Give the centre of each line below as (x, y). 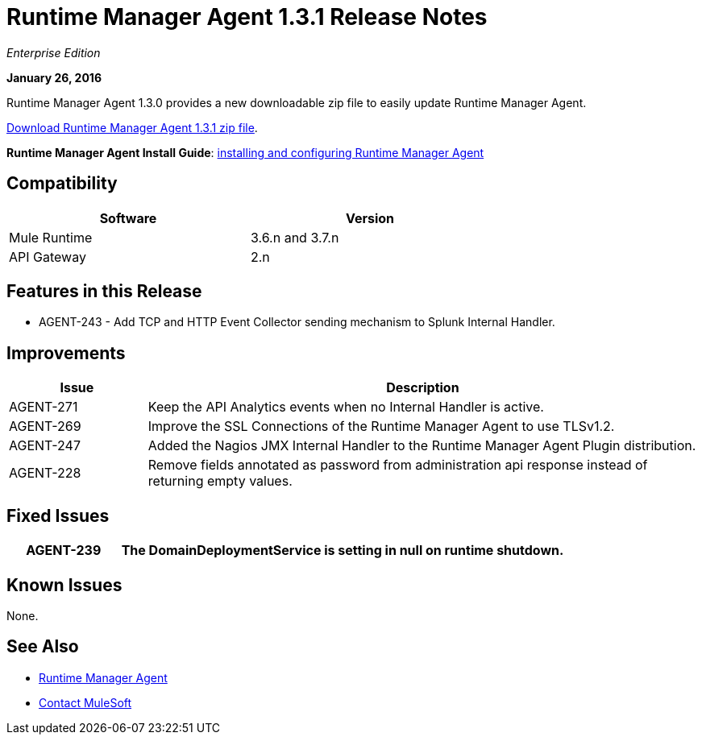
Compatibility (62, 184)
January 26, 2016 (54, 77)
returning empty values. (220, 481)
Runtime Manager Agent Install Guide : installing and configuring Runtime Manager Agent (245, 152)
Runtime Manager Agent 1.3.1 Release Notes (247, 17)
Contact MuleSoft (85, 702)
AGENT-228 (45, 473)
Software (128, 218)
